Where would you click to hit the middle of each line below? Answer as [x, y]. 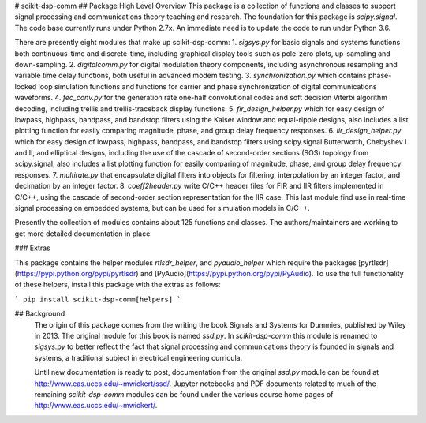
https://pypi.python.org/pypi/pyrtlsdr [77, 273]
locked [26, 86]
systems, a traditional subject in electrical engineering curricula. [138, 357]
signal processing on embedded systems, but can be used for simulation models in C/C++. [163, 208]
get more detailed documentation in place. [84, 234]
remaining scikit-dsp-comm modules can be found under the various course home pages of [184, 394]
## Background [40, 314]
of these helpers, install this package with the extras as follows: [118, 285]
